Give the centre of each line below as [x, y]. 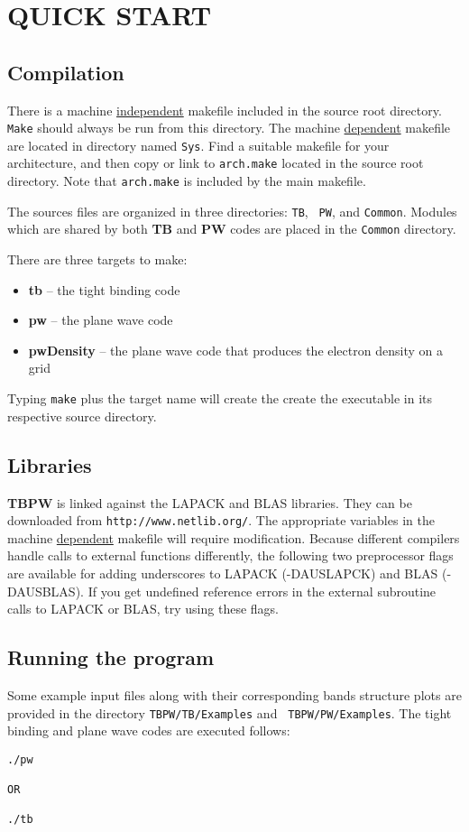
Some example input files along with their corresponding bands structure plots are [234, 694]
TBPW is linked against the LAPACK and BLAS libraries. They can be [210, 502]
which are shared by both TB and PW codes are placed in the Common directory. [232, 229]
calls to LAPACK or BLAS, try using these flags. [143, 609]
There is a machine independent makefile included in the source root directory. [225, 110]
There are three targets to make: [97, 259]
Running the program [111, 657]
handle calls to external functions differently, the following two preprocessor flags [230, 555]
